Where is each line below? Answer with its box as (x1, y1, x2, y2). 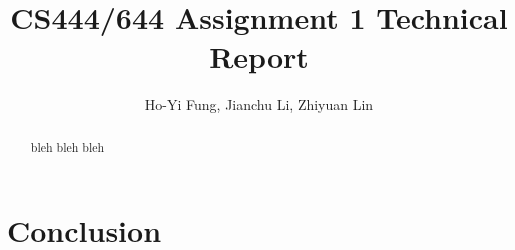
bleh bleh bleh (30, 138, 105, 155)
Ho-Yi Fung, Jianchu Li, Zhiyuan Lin (144, 94, 374, 115)
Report (209, 36, 309, 77)
